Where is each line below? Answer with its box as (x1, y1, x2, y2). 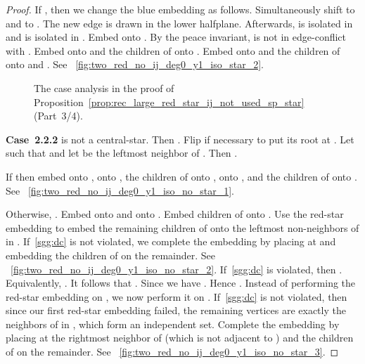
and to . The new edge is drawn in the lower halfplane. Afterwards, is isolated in (6, 15, 353, 30)
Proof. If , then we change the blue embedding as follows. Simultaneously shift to (6, 2, 355, 16)
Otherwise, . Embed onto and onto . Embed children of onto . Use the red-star (6, 207, 344, 221)
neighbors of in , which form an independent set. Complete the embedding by (6, 316, 340, 331)
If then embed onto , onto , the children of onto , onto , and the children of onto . (6, 169, 357, 183)
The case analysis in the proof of (34, 80, 174, 95)
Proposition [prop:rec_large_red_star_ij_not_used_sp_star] (34, 94, 305, 109)
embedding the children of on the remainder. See (6, 247, 216, 262)
